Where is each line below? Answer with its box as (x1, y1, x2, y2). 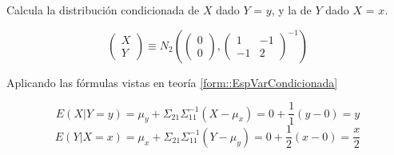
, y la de (271, 2, 312, 18)
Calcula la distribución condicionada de (6, 2, 200, 18)
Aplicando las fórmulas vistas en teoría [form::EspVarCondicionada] (6, 74, 338, 90)
